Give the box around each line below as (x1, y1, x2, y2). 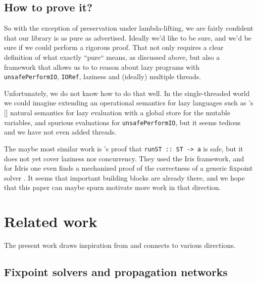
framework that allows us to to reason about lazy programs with (4, 61, 200, 72)
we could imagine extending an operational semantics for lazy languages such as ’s (4, 97, 254, 108)
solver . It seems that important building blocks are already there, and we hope (4, 172, 245, 183)
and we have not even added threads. (4, 127, 117, 137)
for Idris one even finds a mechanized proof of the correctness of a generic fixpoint (4, 163, 253, 173)
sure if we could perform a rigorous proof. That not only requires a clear (4, 42, 224, 52)
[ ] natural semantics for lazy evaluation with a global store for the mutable (4, 107, 230, 118)
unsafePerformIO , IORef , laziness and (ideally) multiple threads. (4, 71, 201, 82)
